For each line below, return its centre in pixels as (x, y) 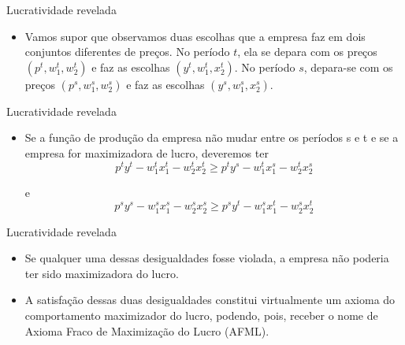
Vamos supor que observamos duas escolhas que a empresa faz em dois (195, 36)
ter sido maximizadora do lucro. (102, 273)
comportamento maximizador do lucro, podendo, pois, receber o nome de (201, 315)
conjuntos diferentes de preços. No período (127, 52)
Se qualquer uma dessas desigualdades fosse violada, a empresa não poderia (207, 258)
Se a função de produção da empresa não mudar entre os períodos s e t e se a (212, 137)
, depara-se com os (348, 67)
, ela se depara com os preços (307, 52)
